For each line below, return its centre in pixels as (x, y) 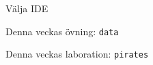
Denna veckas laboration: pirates (77, 54)
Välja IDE (27, 8)
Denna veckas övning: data (62, 31)
